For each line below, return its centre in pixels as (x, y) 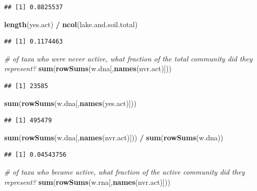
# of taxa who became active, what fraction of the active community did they (125, 171)
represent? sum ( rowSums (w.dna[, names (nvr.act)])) (88, 68)
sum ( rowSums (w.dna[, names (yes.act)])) (70, 103)
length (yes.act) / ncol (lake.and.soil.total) (71, 24)
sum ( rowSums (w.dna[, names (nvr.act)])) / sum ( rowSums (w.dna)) (114, 137)
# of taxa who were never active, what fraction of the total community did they (128, 58)
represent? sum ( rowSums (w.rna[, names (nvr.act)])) (87, 182)
